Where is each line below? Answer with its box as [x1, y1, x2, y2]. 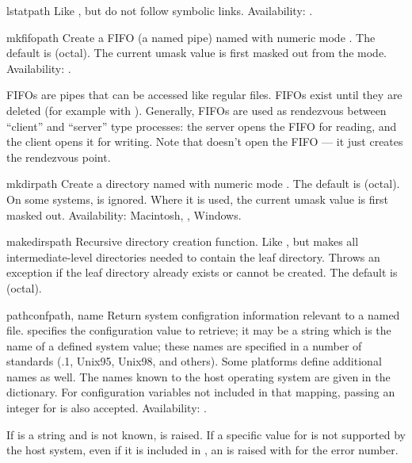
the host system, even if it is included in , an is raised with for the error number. [6, 442, 399, 458]
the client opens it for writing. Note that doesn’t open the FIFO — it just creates [6, 133, 403, 150]
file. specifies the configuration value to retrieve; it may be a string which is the [6, 322, 391, 339]
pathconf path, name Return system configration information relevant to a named [6, 306, 400, 323]
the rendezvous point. [6, 148, 111, 165]
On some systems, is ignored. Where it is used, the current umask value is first [6, 190, 388, 207]
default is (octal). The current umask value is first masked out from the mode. [6, 44, 387, 61]
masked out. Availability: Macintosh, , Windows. [6, 206, 242, 223]
